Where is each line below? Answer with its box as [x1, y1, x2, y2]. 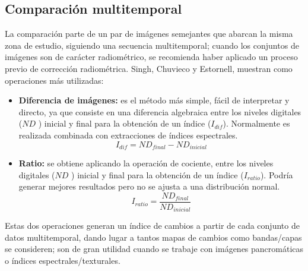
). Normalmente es [223, 117, 290, 130]
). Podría [260, 168, 293, 181]
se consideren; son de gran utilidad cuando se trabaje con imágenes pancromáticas [5, 242, 304, 255]
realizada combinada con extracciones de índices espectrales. [18, 128, 238, 141]
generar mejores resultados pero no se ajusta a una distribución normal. [18, 180, 280, 193]
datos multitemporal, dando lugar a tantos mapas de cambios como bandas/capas [5, 231, 302, 243]
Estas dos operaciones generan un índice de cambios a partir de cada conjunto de [5, 219, 300, 232]
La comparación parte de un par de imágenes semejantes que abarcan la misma [5, 27, 293, 40]
